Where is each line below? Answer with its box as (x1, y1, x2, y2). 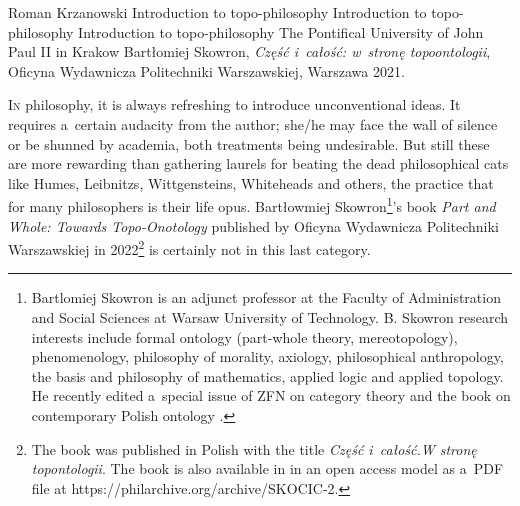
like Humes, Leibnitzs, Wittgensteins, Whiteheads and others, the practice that (8, 172, 494, 193)
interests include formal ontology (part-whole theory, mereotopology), (31, 326, 458, 347)
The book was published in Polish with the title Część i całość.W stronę (31, 438, 477, 459)
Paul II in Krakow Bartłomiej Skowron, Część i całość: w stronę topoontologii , (8, 41, 491, 62)
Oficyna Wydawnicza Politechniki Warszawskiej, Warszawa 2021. (8, 60, 405, 81)
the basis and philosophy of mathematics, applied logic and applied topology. (31, 365, 504, 386)
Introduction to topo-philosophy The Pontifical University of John (78, 21, 484, 42)
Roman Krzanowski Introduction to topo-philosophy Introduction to (8, 2, 427, 22)
